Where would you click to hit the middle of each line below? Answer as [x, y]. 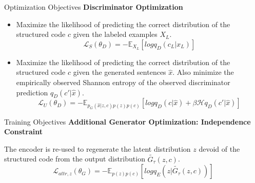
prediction [32, 92]
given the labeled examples [115, 34]
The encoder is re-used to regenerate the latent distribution [97, 148]
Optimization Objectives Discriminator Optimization [94, 7]
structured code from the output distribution [75, 159]
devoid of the [219, 148]
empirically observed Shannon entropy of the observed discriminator [123, 82]
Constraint [23, 131]
